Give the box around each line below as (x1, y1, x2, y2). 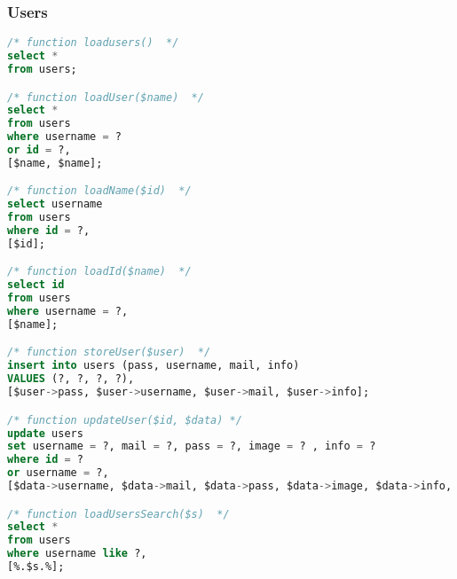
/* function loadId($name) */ (7, 265, 192, 278)
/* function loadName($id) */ (7, 184, 192, 198)
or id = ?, (7, 144, 71, 156)
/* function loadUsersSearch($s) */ (7, 507, 230, 520)
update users (7, 426, 83, 440)
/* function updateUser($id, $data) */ (7, 413, 242, 426)
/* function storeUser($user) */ (7, 346, 211, 359)
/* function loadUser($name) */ (7, 90, 204, 104)
